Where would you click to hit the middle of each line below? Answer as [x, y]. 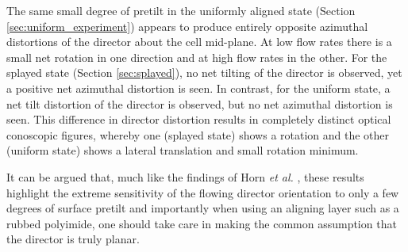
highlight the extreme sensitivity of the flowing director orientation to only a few [203, 192]
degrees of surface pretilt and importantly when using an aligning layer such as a [203, 208]
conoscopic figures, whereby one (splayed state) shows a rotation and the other [198, 134]
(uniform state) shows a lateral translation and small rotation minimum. [183, 150]
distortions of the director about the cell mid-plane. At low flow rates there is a [199, 42]
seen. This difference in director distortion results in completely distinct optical [199, 119]
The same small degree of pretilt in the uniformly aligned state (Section [181, 10]
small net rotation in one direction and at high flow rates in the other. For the [197, 57]
